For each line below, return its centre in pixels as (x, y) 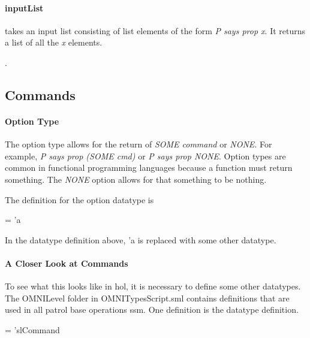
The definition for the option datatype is (79, 199)
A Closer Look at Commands (67, 263)
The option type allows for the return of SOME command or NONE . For (139, 144)
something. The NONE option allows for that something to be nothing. (136, 179)
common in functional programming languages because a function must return (149, 168)
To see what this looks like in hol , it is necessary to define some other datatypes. (153, 286)
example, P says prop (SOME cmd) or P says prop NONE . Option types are (145, 156)
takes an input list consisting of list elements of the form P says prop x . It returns (155, 30)
